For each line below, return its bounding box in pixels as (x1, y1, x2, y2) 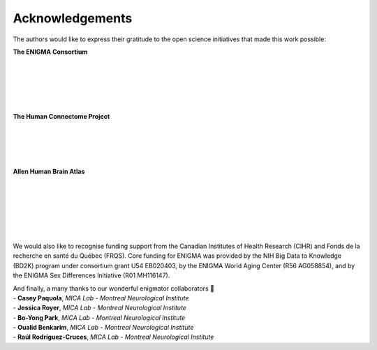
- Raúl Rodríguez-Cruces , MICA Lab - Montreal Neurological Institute (13, 333, 214, 342)
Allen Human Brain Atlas (13, 168, 85, 176)
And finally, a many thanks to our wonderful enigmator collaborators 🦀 (13, 284, 214, 293)
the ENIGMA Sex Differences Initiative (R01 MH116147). (13, 271, 170, 279)
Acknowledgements (13, 10, 133, 26)
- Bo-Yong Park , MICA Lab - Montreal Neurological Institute (13, 313, 186, 321)
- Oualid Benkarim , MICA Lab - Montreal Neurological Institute (13, 323, 194, 332)
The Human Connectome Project (13, 112, 110, 121)
